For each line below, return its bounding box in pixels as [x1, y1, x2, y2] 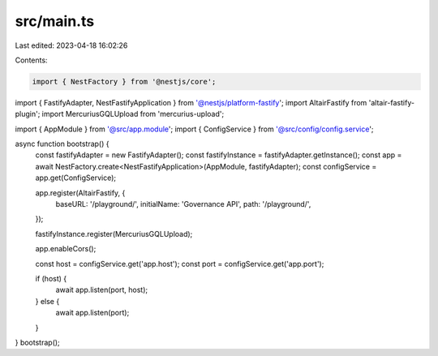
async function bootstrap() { [15, 139, 109, 149]
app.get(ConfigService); [35, 173, 117, 182]
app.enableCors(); [35, 244, 97, 254]
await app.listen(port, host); [55, 285, 148, 295]
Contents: [15, 55, 48, 65]
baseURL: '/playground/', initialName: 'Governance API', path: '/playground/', [55, 199, 311, 209]
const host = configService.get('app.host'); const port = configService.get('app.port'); [35, 259, 324, 268]
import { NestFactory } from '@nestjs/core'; [32, 77, 217, 86]
